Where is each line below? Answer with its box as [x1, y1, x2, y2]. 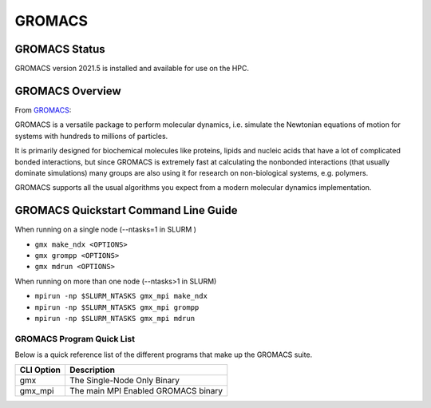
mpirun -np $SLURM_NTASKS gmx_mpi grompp [34, 303, 200, 311]
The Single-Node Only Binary [69, 375, 180, 386]
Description [69, 364, 116, 375]
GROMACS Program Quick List [14, 333, 136, 344]
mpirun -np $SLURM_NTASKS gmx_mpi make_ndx [34, 291, 208, 301]
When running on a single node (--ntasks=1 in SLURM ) [14, 224, 197, 235]
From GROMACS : [14, 105, 72, 115]
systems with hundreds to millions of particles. [14, 131, 168, 141]
